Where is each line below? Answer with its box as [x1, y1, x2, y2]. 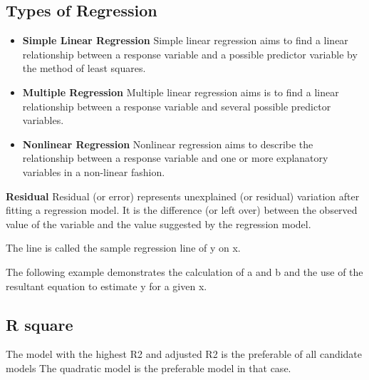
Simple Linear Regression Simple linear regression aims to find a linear [22, 33, 348, 48]
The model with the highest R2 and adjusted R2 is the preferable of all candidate [6, 346, 363, 361]
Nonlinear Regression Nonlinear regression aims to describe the [22, 136, 313, 151]
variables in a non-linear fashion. [22, 164, 165, 179]
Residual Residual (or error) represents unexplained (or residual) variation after [6, 188, 360, 203]
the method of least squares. [22, 61, 146, 76]
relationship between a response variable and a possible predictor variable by [22, 46, 358, 61]
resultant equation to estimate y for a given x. [6, 278, 207, 293]
